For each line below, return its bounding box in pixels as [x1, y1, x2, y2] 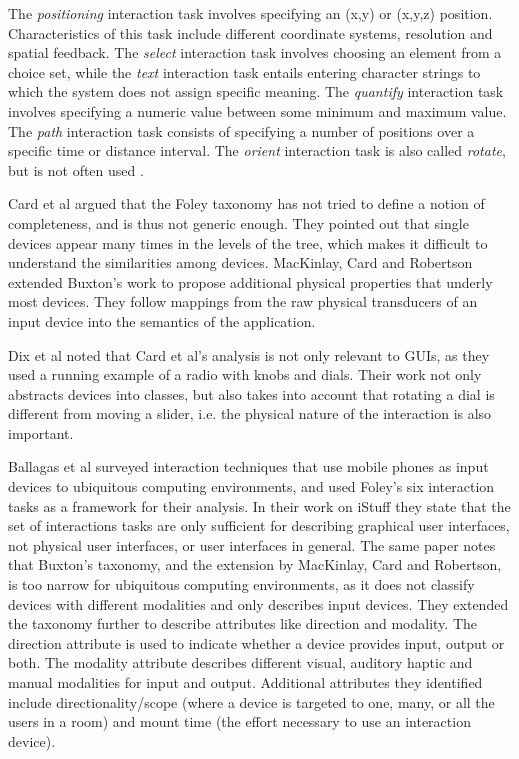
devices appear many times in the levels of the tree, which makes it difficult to [8, 232, 488, 253]
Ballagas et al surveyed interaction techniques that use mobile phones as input [8, 456, 489, 477]
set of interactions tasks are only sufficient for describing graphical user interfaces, [8, 515, 510, 536]
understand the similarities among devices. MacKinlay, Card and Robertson [8, 252, 473, 273]
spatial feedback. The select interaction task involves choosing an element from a [8, 42, 502, 63]
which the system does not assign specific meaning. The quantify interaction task [8, 81, 504, 102]
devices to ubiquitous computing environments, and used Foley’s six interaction [8, 476, 495, 497]
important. [8, 422, 74, 443]
